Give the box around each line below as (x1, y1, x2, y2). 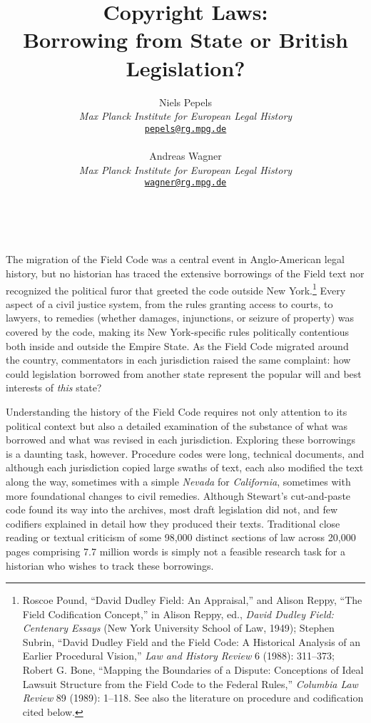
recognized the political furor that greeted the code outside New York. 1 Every (6, 280, 346, 297)
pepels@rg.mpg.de (144, 123, 227, 134)
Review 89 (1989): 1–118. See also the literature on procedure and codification (22, 690, 364, 705)
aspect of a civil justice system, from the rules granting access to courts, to (6, 296, 333, 311)
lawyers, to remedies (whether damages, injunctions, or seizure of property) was (6, 310, 354, 325)
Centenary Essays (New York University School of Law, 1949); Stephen (22, 620, 335, 635)
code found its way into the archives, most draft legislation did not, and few (6, 502, 338, 517)
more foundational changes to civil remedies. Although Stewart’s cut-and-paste (6, 488, 351, 503)
